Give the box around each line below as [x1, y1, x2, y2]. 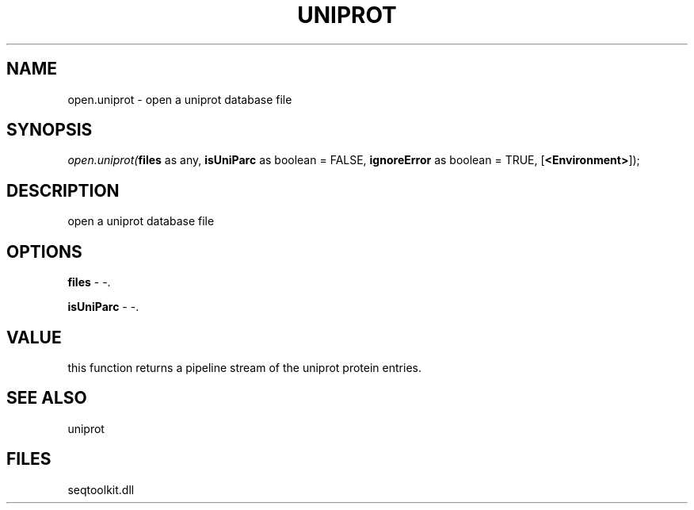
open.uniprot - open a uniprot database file [67, 92, 292, 106]
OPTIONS [6, 241, 82, 262]
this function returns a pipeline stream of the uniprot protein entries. [67, 360, 421, 374]
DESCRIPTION [6, 180, 120, 201]
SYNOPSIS [6, 120, 93, 140]
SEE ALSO [6, 388, 87, 408]
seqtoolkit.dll [67, 482, 135, 497]
